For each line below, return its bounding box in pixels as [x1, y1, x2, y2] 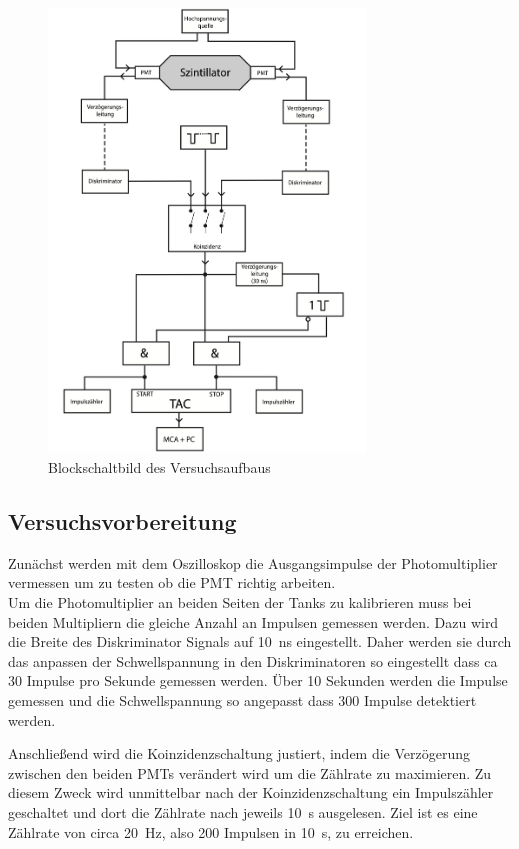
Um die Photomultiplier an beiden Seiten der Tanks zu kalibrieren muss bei [8, 592, 472, 613]
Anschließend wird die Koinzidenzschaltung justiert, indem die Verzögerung [8, 743, 471, 764]
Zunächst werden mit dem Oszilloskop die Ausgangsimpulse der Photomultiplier [8, 552, 498, 573]
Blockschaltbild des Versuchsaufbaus [48, 457, 271, 478]
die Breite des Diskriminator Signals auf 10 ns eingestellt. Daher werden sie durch [8, 631, 512, 652]
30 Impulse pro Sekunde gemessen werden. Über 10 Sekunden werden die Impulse [8, 670, 508, 691]
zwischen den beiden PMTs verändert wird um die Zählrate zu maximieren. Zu [8, 762, 492, 783]
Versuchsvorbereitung [8, 506, 237, 537]
